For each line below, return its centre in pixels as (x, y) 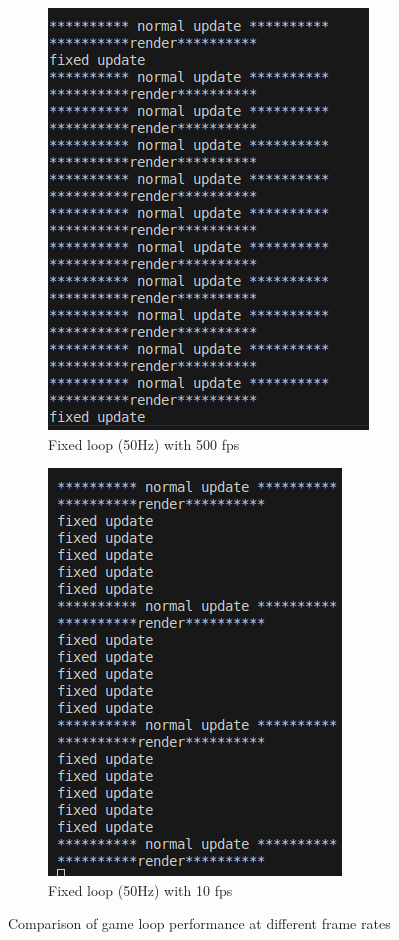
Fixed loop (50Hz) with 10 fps (140, 889)
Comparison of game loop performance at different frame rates (199, 923)
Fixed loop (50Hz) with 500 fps (144, 443)
